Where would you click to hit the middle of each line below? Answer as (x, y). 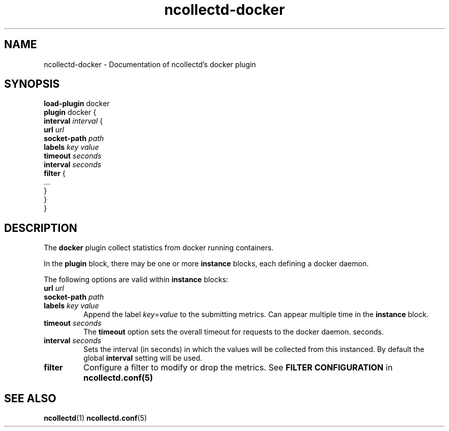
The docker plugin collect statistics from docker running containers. (159, 248)
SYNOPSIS (32, 84)
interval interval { (73, 121)
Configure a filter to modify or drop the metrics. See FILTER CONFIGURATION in (238, 368)
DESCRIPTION (41, 228)
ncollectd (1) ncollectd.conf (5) (95, 418)
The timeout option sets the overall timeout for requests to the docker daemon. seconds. (233, 332)
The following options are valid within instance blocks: (136, 280)
